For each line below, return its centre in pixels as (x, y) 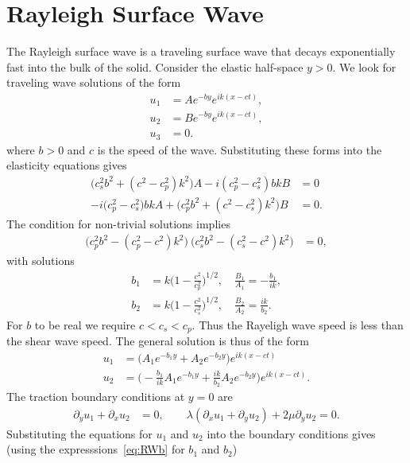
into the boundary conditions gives (291, 433)
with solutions (41, 261)
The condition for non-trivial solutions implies (118, 223)
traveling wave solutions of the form (94, 82)
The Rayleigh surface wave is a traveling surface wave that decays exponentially (201, 51)
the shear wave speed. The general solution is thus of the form (158, 341)
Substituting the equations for (79, 433)
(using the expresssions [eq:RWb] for (96, 449)
